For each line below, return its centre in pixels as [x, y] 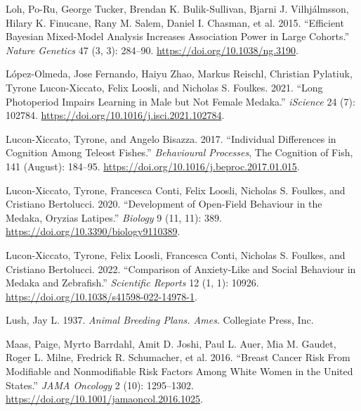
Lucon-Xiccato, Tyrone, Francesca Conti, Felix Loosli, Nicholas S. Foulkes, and [176, 190]
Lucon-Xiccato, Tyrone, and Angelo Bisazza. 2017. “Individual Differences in [171, 138]
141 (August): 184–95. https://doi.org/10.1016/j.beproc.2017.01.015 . [153, 166]
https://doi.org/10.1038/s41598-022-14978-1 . [101, 296]
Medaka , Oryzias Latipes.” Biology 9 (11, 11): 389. [114, 217]
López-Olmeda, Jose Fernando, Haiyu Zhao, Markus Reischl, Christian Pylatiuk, [179, 74]
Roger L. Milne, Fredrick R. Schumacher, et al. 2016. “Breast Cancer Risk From [178, 357]
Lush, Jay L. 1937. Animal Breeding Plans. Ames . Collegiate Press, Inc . [160, 320]
